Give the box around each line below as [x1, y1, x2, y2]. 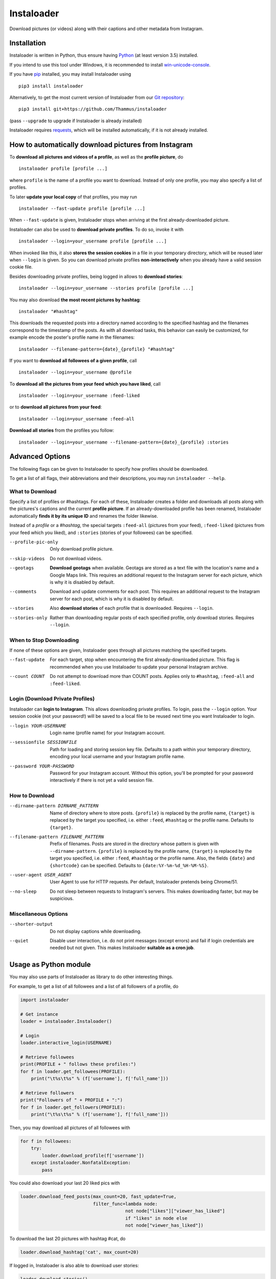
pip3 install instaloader [18, 83, 84, 89]
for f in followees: [20, 1138, 72, 1144]
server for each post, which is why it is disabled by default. [50, 596, 174, 602]
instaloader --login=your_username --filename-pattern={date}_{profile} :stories [18, 439, 229, 445]
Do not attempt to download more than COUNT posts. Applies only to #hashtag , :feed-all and [50, 673, 255, 679]
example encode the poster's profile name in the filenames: [9, 334, 135, 340]
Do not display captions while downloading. [50, 928, 142, 934]
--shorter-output [9, 921, 53, 927]
